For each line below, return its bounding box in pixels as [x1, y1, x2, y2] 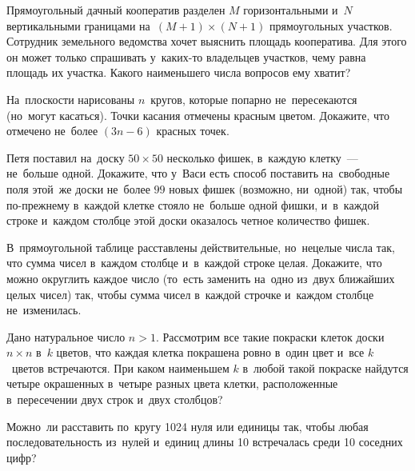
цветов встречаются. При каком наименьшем [11, 359, 229, 376]
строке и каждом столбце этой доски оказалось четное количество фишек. [6, 212, 370, 229]
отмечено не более [6, 122, 98, 139]
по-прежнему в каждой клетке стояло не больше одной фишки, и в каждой [6, 196, 379, 213]
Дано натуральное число [6, 328, 126, 345]
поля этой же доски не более [6, 180, 150, 197]
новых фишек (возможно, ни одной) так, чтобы [169, 180, 403, 197]
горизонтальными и [243, 2, 338, 18]
